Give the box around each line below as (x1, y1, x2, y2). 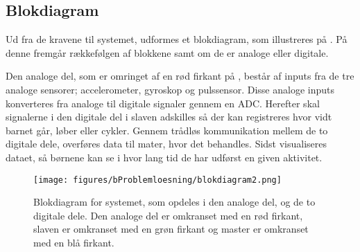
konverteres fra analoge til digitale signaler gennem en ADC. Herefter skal (6, 96, 320, 110)
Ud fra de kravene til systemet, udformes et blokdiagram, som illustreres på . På (6, 32, 348, 46)
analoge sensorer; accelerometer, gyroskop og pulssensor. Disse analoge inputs (6, 82, 334, 96)
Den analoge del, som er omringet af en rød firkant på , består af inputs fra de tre (6, 69, 354, 83)
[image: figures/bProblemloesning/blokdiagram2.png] (33, 174, 282, 185)
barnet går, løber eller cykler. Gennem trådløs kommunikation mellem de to (6, 123, 328, 137)
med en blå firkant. (33, 235, 114, 249)
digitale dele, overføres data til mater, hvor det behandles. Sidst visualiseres (6, 136, 327, 151)
